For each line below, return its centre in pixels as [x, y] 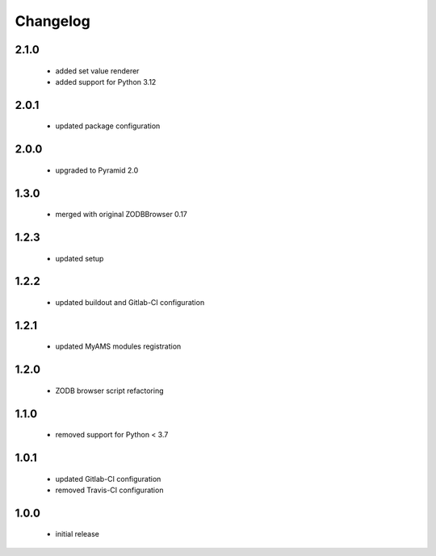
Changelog [52, 21]
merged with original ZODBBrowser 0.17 [121, 215]
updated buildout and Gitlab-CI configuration [130, 302]
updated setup [80, 258]
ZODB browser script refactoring [109, 391]
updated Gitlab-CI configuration [108, 479]
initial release [78, 534]
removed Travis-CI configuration [109, 490]
